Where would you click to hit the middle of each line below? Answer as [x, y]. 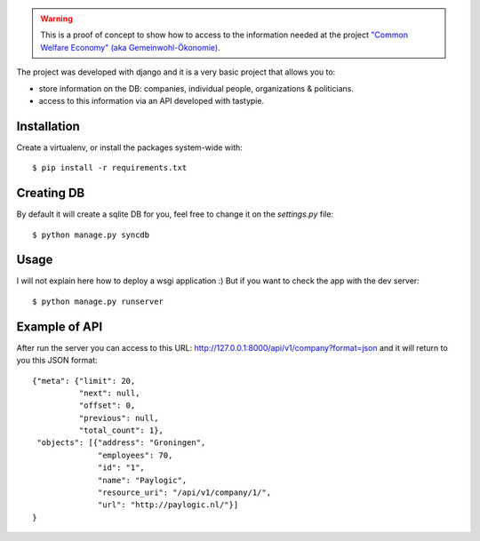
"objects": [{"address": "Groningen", [121, 443]
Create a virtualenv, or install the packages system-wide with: [130, 147]
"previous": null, [119, 418]
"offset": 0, [107, 406]
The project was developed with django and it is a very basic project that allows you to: [176, 72]
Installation [48, 126]
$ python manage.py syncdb [91, 235]
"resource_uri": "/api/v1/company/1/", [184, 493]
